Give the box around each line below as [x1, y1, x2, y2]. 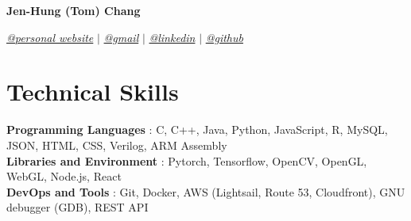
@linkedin [149, 29, 196, 45]
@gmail [103, 29, 139, 45]
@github [205, 29, 243, 45]
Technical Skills [6, 75, 179, 108]
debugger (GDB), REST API [6, 199, 149, 215]
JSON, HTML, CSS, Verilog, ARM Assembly [6, 136, 227, 153]
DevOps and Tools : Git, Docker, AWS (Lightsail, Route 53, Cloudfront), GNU [6, 183, 405, 200]
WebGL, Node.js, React [6, 168, 122, 185]
